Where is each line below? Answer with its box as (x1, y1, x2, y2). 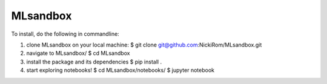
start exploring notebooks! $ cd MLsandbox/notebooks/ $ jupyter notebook (26, 66, 215, 74)
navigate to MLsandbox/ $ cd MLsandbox (26, 50, 130, 57)
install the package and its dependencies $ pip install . (26, 58, 162, 65)
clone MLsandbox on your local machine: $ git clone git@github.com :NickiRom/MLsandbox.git (26, 41, 262, 48)
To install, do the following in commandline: (11, 30, 119, 37)
